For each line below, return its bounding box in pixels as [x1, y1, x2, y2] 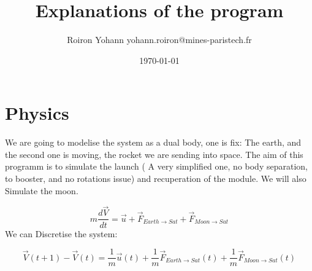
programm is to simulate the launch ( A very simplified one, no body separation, [5, 160, 308, 173]
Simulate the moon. [5, 184, 78, 197]
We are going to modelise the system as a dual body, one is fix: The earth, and [5, 136, 302, 149]
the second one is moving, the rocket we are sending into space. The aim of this [5, 147, 303, 160]
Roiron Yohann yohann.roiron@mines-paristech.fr [67, 33, 252, 46]
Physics [5, 100, 69, 125]
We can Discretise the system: [5, 227, 118, 240]
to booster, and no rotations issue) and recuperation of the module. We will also [5, 172, 306, 185]
